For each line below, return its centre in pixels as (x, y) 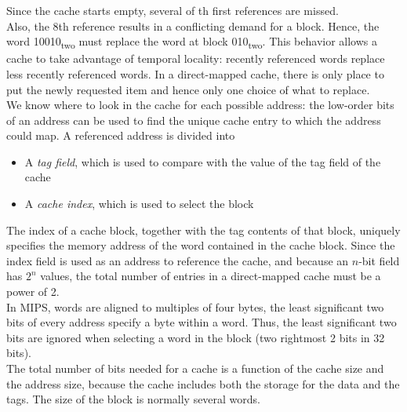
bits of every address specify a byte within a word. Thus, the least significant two (202, 322)
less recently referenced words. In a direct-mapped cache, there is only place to (195, 73)
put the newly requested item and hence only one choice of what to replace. (188, 89)
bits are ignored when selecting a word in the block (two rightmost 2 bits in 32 (196, 337)
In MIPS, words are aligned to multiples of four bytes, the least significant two (195, 306)
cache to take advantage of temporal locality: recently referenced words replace (196, 58)
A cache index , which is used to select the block (139, 204)
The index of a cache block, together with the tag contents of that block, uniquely (203, 230)
